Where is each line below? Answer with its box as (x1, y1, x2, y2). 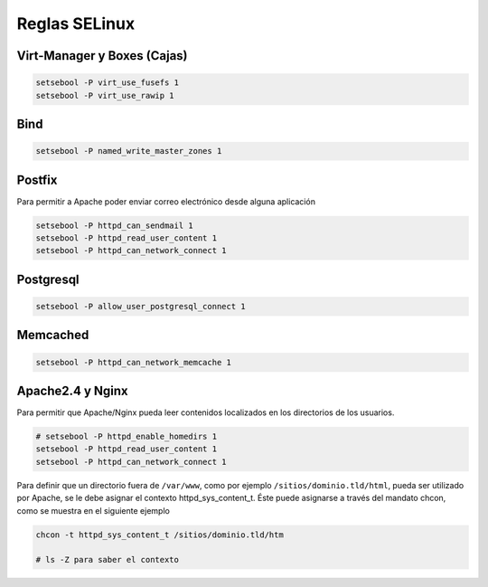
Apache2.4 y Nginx (16, 383, 128, 398)
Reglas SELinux (16, 14, 136, 33)
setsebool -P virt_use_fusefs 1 (35, 78, 180, 88)
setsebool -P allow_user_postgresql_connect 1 (35, 301, 246, 311)
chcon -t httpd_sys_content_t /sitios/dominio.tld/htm (35, 529, 284, 540)
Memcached (16, 327, 89, 343)
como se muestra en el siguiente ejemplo (16, 505, 171, 516)
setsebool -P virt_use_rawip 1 (35, 90, 175, 100)
